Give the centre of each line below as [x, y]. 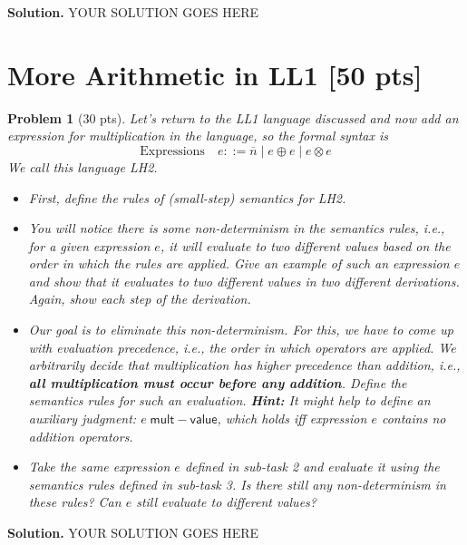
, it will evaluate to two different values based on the [305, 245]
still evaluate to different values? [226, 502]
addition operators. [81, 436]
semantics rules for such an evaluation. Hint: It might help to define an [229, 400]
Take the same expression [99, 467]
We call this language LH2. [83, 166]
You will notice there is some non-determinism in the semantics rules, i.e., [237, 228]
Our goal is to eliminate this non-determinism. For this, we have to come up [241, 330]
